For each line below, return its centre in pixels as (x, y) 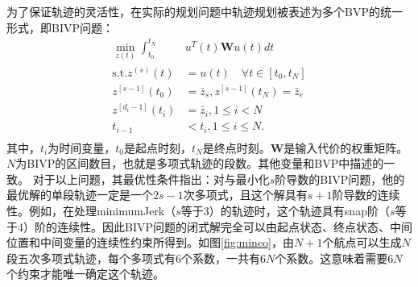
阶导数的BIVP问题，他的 (340, 179)
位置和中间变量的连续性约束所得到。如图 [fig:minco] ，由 (151, 242)
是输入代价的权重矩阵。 (346, 147)
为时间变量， (82, 147)
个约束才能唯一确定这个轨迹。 (85, 274)
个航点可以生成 (362, 242)
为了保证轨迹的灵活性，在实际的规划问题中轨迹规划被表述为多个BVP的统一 (205, 11)
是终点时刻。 (236, 147)
